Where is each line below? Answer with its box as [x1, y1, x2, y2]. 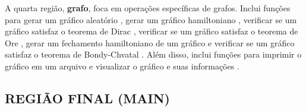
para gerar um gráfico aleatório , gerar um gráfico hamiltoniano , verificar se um [5, 13, 297, 26]
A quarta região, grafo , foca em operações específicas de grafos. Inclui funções [5, 2, 291, 14]
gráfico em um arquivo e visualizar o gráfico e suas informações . [5, 59, 239, 72]
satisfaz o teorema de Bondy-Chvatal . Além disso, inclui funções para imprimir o [5, 48, 302, 61]
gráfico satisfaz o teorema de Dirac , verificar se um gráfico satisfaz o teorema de [5, 25, 298, 37]
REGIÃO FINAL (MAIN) [5, 88, 170, 107]
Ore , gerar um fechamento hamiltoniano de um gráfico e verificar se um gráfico [5, 36, 295, 49]
